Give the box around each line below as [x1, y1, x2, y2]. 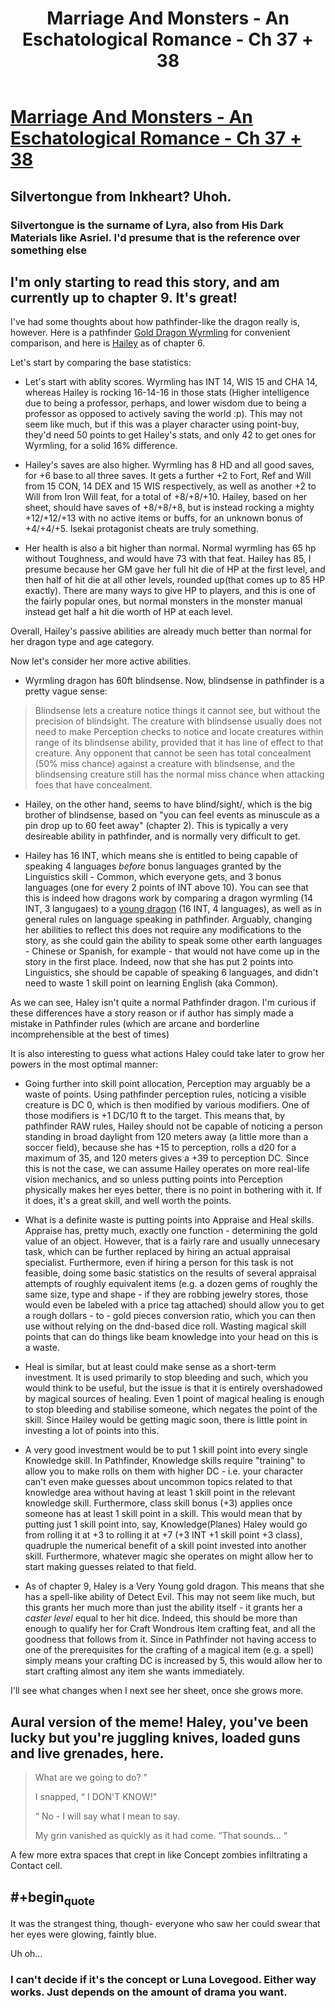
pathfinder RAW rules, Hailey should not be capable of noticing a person [24, 1120, 323, 1132]
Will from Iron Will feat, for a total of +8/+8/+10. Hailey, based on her [24, 491, 308, 503]
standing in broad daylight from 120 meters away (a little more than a [24, 1131, 309, 1143]
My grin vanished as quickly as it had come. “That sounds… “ [34, 1830, 288, 1842]
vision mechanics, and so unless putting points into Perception [24, 1173, 283, 1186]
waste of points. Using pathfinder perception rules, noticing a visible [24, 1088, 307, 1101]
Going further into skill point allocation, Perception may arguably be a [24, 1078, 311, 1090]
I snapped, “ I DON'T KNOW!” [34, 1791, 157, 1803]
